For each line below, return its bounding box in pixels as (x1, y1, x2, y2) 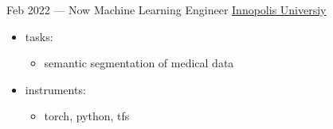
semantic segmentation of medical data (44, 55, 234, 71)
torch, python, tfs (44, 108, 130, 124)
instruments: (25, 81, 86, 97)
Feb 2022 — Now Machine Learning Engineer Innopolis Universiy (6, 2, 327, 17)
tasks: (25, 28, 53, 44)
